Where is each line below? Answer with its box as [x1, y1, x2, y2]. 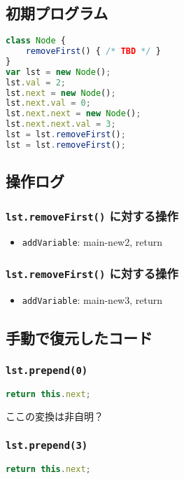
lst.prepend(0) [6, 365, 88, 377]
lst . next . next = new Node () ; [6, 109, 141, 119]
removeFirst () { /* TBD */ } [25, 46, 161, 57]
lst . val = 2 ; [6, 77, 66, 88]
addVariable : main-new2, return [22, 235, 162, 249]
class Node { [6, 36, 66, 46]
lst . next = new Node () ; [6, 88, 116, 98]
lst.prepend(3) [6, 440, 88, 452]
